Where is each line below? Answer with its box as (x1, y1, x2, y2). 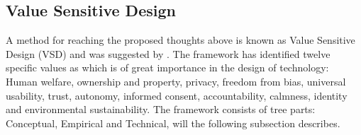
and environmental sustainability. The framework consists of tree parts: (6, 102, 316, 117)
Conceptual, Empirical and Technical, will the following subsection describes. (6, 115, 340, 130)
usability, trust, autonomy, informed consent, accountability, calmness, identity (6, 88, 348, 102)
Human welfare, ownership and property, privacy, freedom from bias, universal (6, 74, 346, 88)
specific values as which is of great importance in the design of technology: (6, 60, 329, 75)
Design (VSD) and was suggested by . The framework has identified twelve (6, 46, 331, 61)
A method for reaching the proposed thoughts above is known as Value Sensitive (6, 33, 355, 47)
